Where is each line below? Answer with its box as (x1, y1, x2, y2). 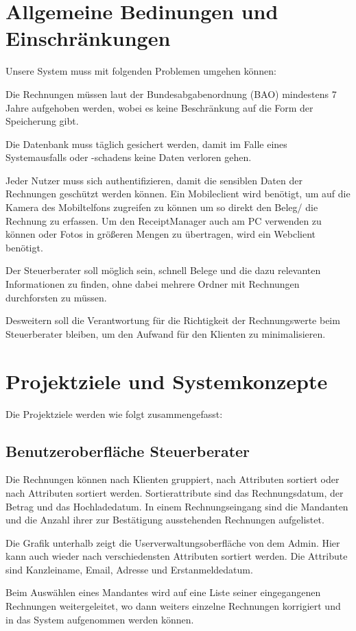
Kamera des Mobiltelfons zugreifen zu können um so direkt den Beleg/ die (5, 200, 318, 214)
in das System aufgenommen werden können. (5, 612, 194, 626)
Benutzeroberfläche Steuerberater (5, 440, 250, 461)
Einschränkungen (5, 24, 171, 52)
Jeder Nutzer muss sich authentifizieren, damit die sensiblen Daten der (5, 173, 302, 187)
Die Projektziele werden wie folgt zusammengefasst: (5, 406, 223, 421)
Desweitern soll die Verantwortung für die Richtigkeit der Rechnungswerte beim (5, 313, 340, 327)
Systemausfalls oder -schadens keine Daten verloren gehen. (5, 150, 252, 164)
